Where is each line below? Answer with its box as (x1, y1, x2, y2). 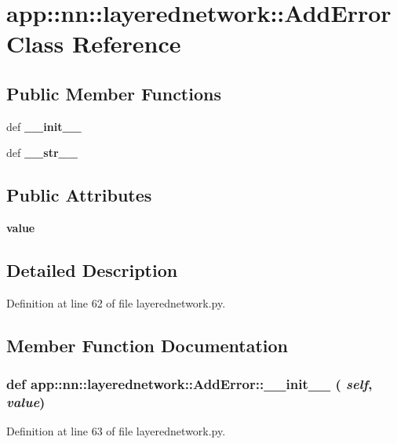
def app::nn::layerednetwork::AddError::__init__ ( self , (6, 374, 373, 394)
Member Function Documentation (6, 333, 289, 357)
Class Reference (6, 27, 181, 60)
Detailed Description (6, 258, 178, 282)
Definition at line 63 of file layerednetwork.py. (6, 423, 226, 439)
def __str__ (6, 144, 78, 161)
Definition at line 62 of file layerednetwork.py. (6, 294, 226, 311)
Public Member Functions (6, 81, 221, 105)
